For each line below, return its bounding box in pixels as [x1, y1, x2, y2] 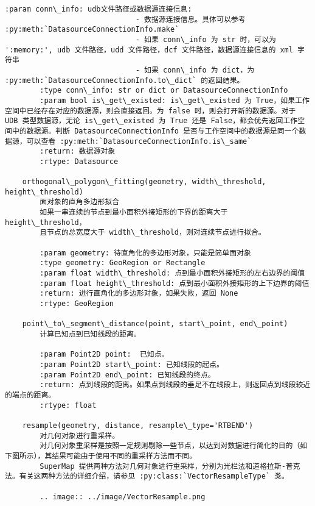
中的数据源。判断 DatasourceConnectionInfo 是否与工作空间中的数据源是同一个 [12, 126, 299, 135]
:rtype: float [40, 401, 97, 410]
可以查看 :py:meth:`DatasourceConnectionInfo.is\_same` [26, 137, 252, 146]
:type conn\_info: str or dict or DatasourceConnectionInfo [40, 86, 288, 95]
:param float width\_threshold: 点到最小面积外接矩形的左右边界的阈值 [40, 269, 305, 278]
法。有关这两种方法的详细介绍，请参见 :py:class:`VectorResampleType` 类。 [5, 472, 289, 481]
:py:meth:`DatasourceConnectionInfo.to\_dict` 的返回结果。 [5, 76, 244, 85]
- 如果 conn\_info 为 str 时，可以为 [135, 35, 276, 44]
